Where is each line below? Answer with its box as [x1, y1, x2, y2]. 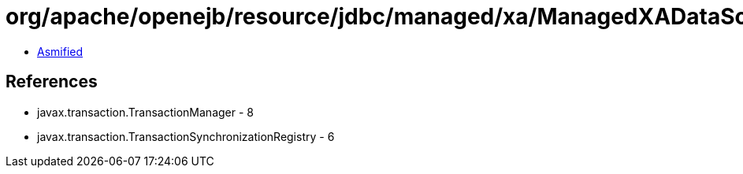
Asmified [37, 44, 84, 58]
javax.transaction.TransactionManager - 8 [37, 105, 254, 119]
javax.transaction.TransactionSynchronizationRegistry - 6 [37, 129, 335, 143]
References [6, 72, 98, 92]
